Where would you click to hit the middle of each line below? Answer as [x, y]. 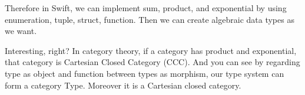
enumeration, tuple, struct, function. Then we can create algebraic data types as [150, 19]
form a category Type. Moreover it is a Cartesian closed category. [123, 85]
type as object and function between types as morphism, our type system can [145, 73]
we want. [21, 31]
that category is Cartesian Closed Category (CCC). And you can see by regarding [152, 62]
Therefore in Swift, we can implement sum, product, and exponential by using [146, 8]
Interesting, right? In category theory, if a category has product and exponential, [151, 50]
